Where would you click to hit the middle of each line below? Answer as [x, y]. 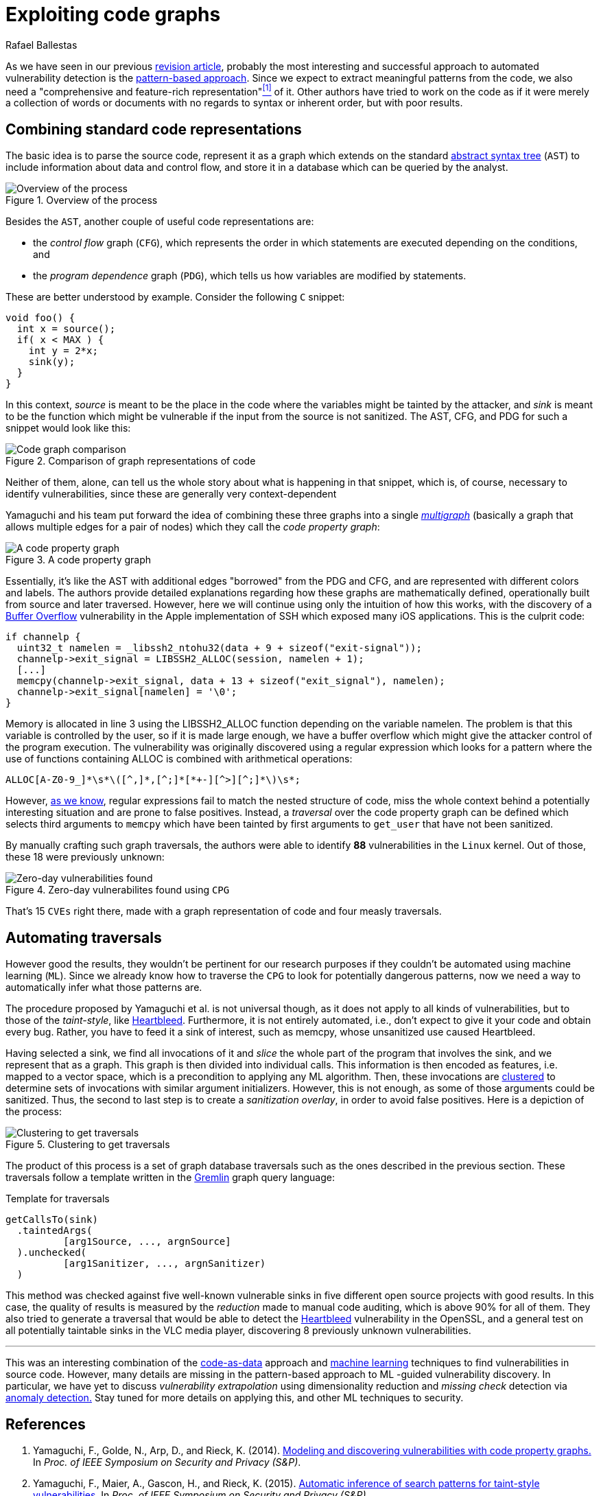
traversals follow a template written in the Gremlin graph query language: [170, 1178]
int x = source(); [66, 329]
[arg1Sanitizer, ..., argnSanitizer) [165, 1264]
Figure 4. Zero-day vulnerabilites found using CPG [118, 890]
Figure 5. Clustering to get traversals [88, 1145]
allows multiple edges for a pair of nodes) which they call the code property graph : [193, 527]
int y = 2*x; [63, 351]
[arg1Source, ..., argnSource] [147, 1242]
